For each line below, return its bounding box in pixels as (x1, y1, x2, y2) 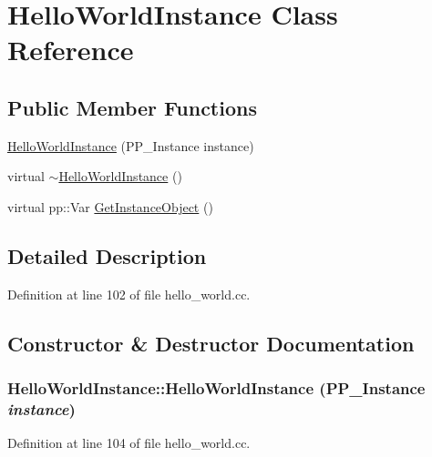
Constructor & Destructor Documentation (7, 329, 415, 357)
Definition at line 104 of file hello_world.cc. (7, 433, 251, 452)
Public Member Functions (7, 93, 257, 121)
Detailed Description (7, 241, 207, 269)
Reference (7, 31, 134, 68)
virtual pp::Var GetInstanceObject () (7, 197, 213, 216)
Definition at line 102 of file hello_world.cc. (7, 284, 251, 303)
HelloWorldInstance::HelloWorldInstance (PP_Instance (7, 377, 426, 400)
